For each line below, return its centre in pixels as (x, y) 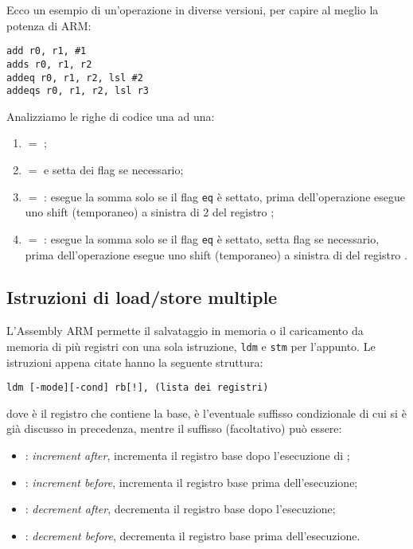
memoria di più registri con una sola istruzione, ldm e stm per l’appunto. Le (191, 346)
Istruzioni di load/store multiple (142, 297)
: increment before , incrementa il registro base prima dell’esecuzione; (191, 482)
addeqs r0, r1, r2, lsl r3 (78, 91)
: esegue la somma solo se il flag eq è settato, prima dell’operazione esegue (224, 196)
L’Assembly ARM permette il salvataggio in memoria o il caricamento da (185, 331)
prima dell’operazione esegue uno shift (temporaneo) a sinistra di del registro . (216, 254)
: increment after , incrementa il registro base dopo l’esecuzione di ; (187, 455)
